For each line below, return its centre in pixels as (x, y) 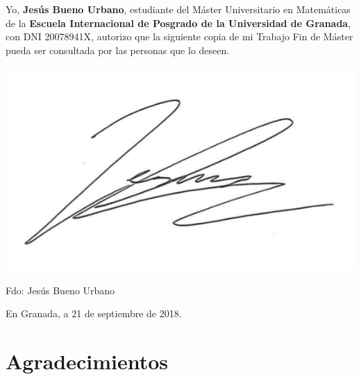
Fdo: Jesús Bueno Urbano (60, 290)
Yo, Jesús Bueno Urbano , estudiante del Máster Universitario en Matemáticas (178, 9)
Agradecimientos (87, 361)
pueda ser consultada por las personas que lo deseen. (118, 50)
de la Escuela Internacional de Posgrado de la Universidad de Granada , (178, 23)
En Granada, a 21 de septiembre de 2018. (94, 313)
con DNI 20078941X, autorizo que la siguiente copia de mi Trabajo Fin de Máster (179, 36)
